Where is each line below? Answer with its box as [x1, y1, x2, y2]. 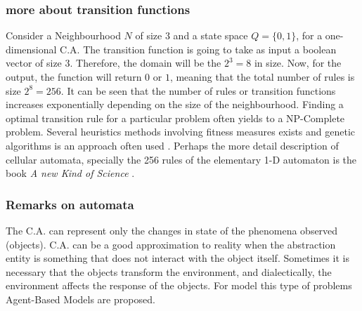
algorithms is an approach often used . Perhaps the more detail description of [6, 138, 339, 152]
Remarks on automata [6, 195, 134, 213]
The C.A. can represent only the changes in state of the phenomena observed [6, 223, 338, 237]
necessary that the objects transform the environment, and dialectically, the [6, 264, 332, 279]
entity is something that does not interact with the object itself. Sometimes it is [6, 251, 349, 265]
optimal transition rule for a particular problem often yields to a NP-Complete [6, 110, 345, 125]
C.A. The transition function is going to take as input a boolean [60, 41, 337, 56]
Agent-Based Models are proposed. [6, 291, 155, 306]
